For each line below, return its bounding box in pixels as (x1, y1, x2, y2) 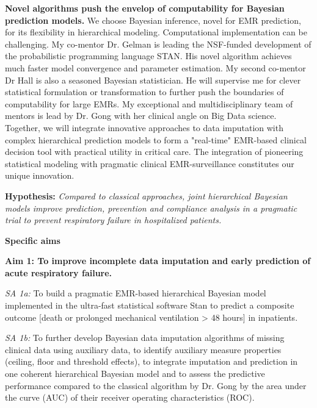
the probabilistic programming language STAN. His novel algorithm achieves (5, 49, 292, 62)
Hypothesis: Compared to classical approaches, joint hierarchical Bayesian (5, 189, 288, 202)
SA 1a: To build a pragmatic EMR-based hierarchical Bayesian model (5, 287, 266, 299)
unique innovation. (5, 169, 75, 182)
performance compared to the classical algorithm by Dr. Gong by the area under (5, 379, 307, 392)
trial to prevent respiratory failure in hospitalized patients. (5, 213, 222, 226)
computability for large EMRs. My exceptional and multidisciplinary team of (5, 97, 293, 110)
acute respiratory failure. (5, 266, 112, 279)
